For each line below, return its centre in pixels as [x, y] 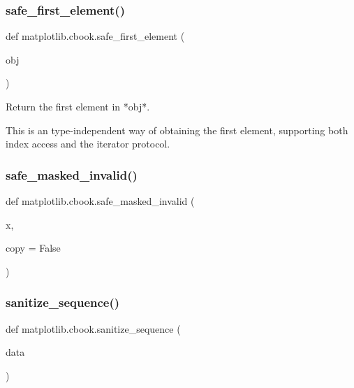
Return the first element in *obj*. [78, 106]
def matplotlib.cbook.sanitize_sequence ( [93, 328]
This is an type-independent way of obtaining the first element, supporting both [177, 130]
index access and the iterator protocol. [88, 144]
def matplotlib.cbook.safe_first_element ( [95, 36]
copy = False [33, 248]
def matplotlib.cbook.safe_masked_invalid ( [100, 201]
